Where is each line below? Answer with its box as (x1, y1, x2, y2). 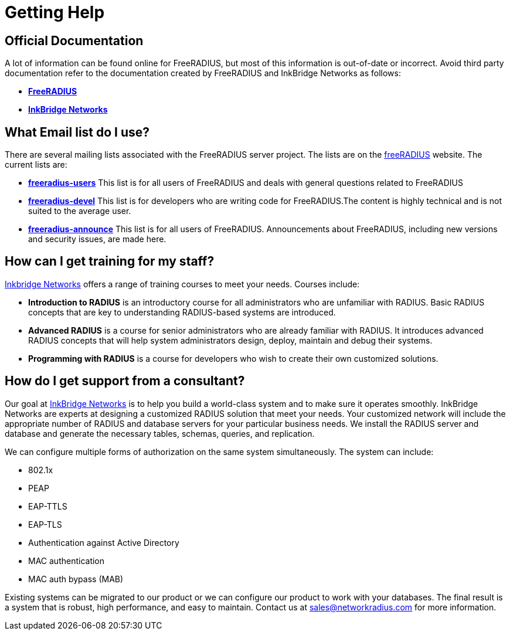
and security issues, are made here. (28, 234, 166, 245)
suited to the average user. (28, 206, 131, 216)
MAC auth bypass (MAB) (28, 573, 124, 584)
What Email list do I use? (5, 124, 150, 140)
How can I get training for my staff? (5, 254, 215, 269)
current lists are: (5, 159, 67, 170)
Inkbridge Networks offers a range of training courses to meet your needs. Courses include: (5, 279, 360, 289)
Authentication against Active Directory (28, 537, 179, 548)
